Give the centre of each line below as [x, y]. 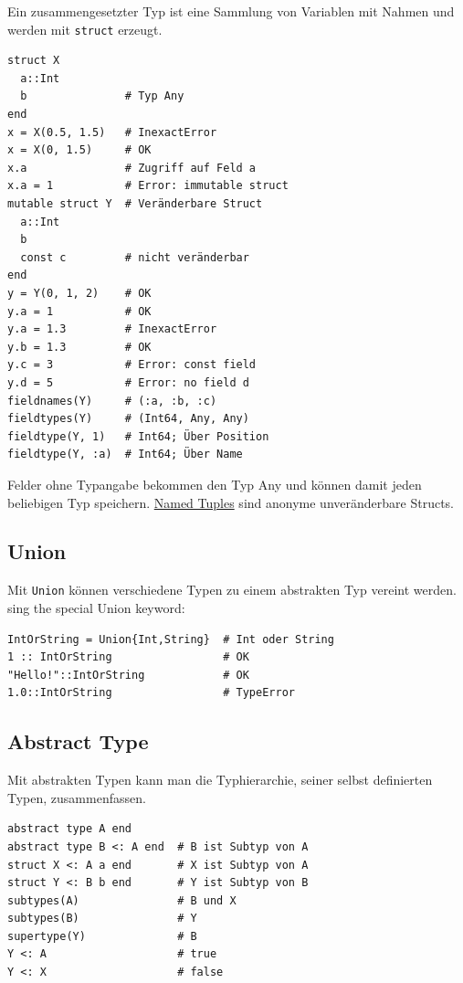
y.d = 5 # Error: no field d [128, 382]
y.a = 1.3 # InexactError [112, 329]
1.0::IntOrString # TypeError [151, 693]
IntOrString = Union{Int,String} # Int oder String [171, 639]
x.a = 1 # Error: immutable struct [148, 186]
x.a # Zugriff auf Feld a [132, 168]
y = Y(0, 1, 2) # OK [79, 293]
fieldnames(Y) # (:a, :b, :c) [112, 401]
